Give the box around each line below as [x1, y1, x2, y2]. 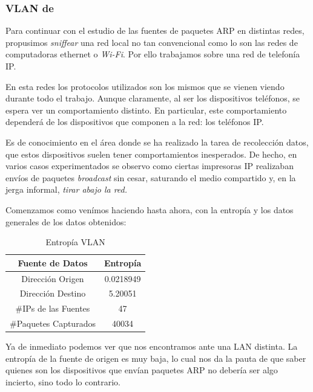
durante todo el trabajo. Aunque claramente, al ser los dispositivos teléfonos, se [5, 92, 300, 104]
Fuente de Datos [18, 256, 88, 269]
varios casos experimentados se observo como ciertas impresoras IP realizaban [5, 159, 294, 172]
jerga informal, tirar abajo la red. [5, 183, 128, 196]
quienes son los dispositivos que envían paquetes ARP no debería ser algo [5, 364, 278, 376]
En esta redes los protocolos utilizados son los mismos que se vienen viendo [5, 80, 285, 92]
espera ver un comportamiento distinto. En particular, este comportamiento [5, 103, 287, 116]
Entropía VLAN [45, 236, 105, 248]
